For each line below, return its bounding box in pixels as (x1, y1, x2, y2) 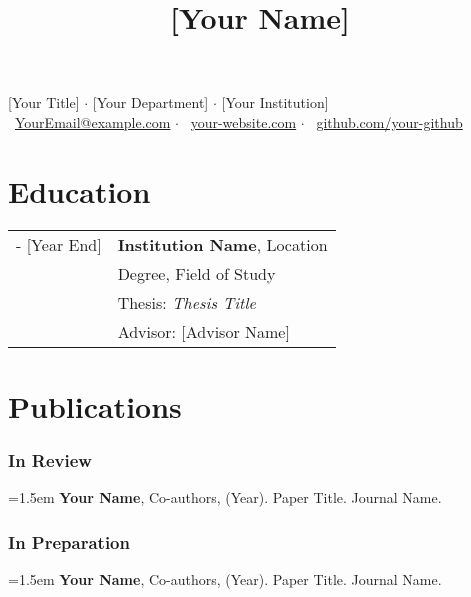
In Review (8, 447, 92, 472)
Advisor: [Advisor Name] (117, 319, 290, 343)
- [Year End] (16, 232, 102, 256)
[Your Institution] (221, 92, 329, 113)
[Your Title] (8, 92, 80, 113)
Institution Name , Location (117, 232, 328, 256)
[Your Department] (92, 92, 209, 113)
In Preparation (8, 529, 130, 554)
